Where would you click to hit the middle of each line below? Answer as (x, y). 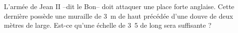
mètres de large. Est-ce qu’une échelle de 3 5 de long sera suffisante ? (108, 25)
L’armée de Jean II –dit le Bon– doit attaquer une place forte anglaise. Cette (119, 6)
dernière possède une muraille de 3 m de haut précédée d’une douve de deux (119, 16)
